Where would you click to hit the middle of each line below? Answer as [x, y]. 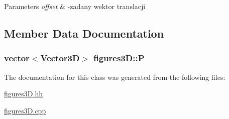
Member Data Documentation [84, 33]
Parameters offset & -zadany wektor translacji [75, 6]
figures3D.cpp [25, 110]
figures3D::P [119, 58]
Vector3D [60, 58]
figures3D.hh [23, 94]
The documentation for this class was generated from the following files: [115, 77]
